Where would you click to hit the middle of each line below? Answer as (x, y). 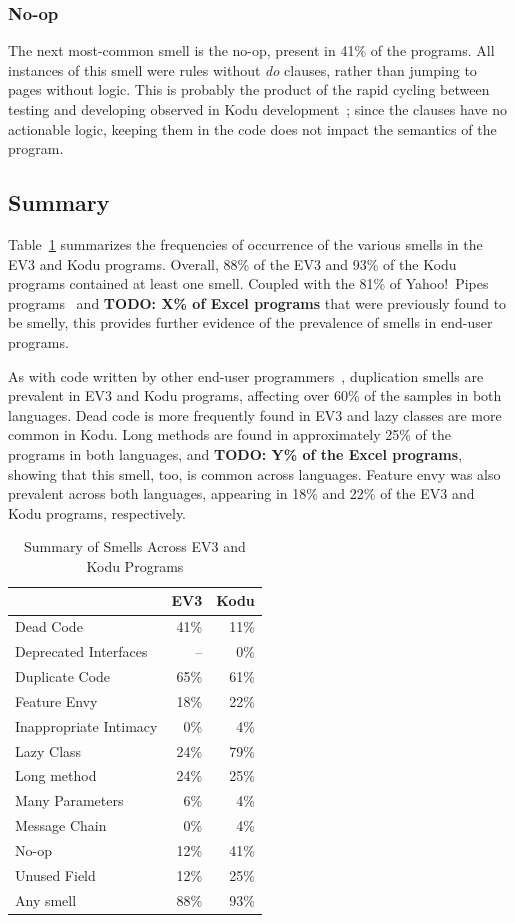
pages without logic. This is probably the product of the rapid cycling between (249, 89)
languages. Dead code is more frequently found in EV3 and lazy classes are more (255, 414)
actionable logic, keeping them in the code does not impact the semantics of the (252, 128)
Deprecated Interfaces (81, 651)
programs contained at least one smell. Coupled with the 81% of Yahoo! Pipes (248, 283)
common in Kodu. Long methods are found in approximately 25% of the (229, 434)
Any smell (46, 899)
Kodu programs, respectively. (97, 512)
